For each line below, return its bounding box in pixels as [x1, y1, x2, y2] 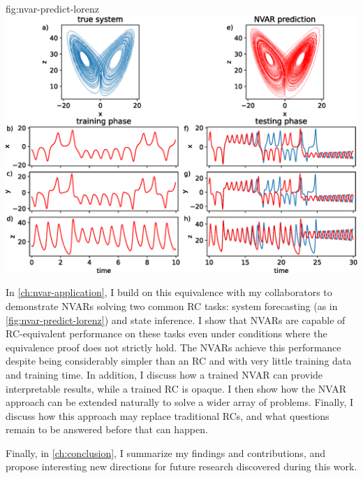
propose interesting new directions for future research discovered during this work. [6, 459, 357, 474]
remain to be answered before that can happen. [6, 422, 208, 437]
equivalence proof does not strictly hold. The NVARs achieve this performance [6, 339, 341, 354]
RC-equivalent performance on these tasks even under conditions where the [6, 326, 327, 341]
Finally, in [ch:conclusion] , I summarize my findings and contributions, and [6, 445, 325, 460]
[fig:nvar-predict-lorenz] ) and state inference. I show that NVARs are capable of [6, 312, 346, 327]
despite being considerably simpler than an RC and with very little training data [6, 353, 352, 368]
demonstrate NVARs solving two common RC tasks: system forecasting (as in [6, 298, 338, 313]
